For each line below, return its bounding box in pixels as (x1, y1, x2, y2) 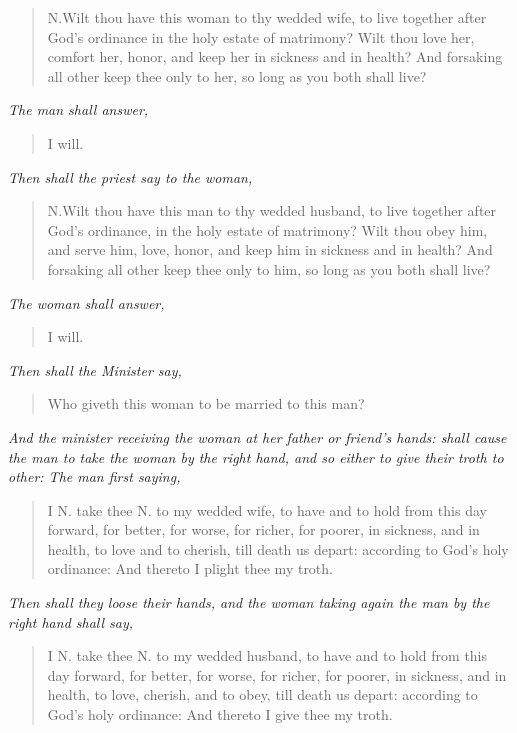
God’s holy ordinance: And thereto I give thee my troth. (47, 704, 393, 725)
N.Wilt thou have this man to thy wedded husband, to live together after (47, 200, 497, 221)
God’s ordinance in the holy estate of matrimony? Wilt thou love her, (47, 26, 475, 47)
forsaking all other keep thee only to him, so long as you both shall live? (47, 258, 491, 279)
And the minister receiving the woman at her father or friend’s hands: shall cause (8, 426, 507, 447)
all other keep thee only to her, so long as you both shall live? (47, 65, 427, 86)
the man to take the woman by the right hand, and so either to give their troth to (8, 446, 504, 467)
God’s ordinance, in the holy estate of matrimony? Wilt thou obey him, (47, 219, 488, 240)
